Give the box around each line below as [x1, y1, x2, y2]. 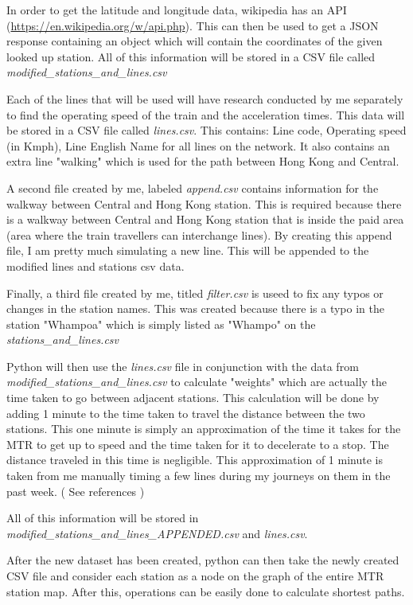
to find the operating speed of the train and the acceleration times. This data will [6, 106, 405, 123]
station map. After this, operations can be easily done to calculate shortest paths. [6, 583, 405, 599]
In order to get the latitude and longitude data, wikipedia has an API [6, 2, 347, 18]
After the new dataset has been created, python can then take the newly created [6, 552, 399, 568]
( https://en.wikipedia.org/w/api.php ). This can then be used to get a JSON [6, 17, 379, 33]
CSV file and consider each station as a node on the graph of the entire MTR [6, 568, 384, 584]
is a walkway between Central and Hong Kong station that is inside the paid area [6, 211, 404, 228]
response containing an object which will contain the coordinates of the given [6, 33, 383, 49]
